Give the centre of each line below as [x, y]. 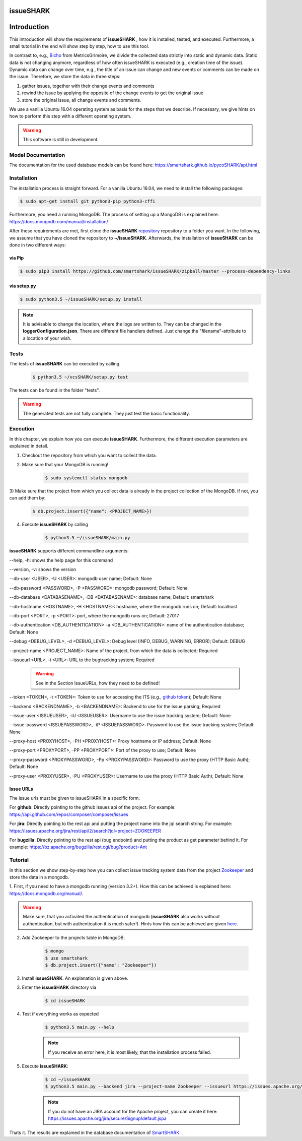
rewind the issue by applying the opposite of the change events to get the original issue [113, 93]
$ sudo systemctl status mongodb [86, 478]
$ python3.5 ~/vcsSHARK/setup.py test [80, 377]
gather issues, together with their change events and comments [88, 86]
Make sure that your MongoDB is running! [65, 464]
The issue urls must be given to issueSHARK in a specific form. [75, 798]
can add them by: [27, 498]
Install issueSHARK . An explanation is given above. [75, 978]
